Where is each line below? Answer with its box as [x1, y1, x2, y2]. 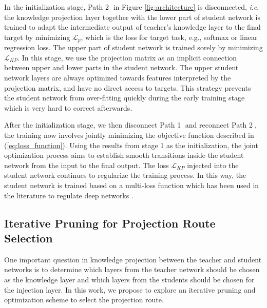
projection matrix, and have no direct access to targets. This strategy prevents [4, 82, 251, 93]
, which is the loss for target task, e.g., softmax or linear [81, 31, 258, 42]
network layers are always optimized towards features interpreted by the [4, 72, 231, 83]
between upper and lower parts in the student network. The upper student [4, 62, 239, 73]
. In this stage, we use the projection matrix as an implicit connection [17, 52, 237, 63]
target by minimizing [4, 31, 70, 42]
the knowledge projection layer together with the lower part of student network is [4, 11, 260, 22]
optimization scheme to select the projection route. [4, 294, 164, 305]
